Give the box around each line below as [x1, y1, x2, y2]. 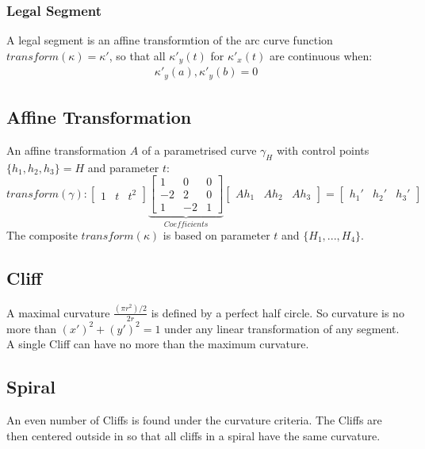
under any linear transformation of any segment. [164, 320, 400, 336]
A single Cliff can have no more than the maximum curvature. [6, 336, 309, 352]
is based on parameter [163, 226, 270, 243]
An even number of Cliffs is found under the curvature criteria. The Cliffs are [6, 412, 382, 428]
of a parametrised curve [141, 141, 257, 158]
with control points [276, 141, 369, 158]
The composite [6, 226, 78, 243]
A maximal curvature [6, 304, 110, 320]
